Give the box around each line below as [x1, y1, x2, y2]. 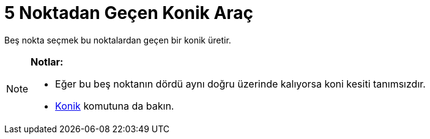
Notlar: [31, 55, 64, 68]
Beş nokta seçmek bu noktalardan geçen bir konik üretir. [4, 34, 231, 45]
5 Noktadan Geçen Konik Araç [4, 2, 254, 23]
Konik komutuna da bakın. [55, 99, 174, 112]
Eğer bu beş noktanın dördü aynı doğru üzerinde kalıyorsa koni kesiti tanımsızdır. [55, 77, 426, 90]
